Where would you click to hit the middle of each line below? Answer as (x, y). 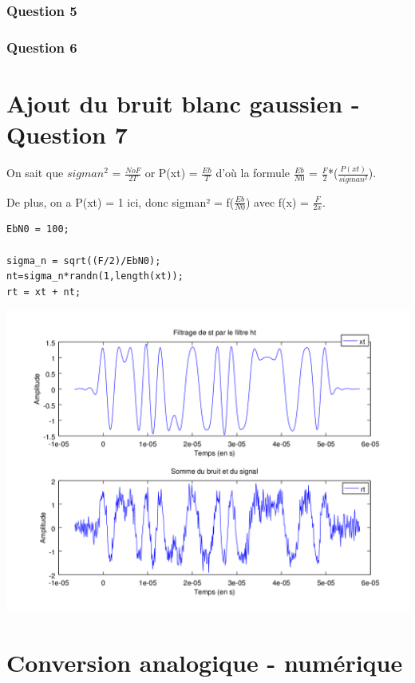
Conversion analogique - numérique (205, 663)
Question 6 (42, 47)
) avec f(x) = (277, 201)
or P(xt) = (171, 173)
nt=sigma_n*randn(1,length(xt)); (95, 276)
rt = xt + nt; (44, 292)
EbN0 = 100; (38, 229)
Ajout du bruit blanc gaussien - (183, 103)
